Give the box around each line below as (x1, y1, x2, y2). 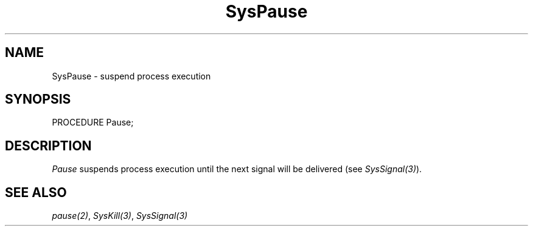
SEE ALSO (5, 184, 67, 200)
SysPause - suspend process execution (52, 70, 211, 81)
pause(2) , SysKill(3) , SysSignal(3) (52, 210, 188, 221)
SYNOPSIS (5, 92, 71, 107)
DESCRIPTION (5, 138, 92, 153)
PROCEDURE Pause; (52, 117, 134, 128)
